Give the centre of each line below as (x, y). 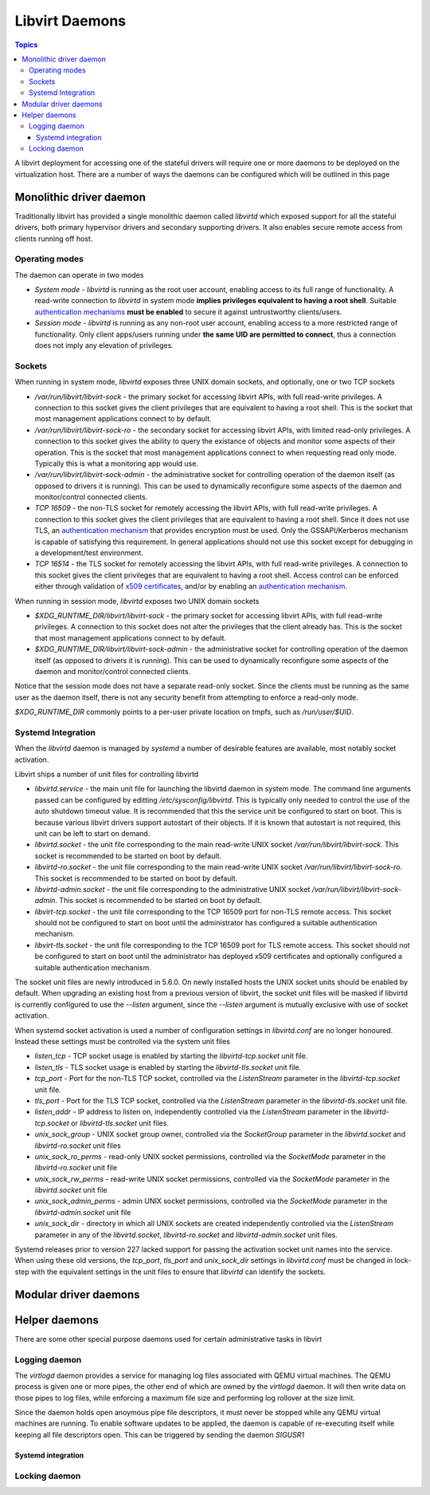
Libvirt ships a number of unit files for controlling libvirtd (107, 775)
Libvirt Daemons (70, 21)
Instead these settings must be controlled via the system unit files (123, 1041)
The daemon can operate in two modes (79, 274)
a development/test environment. (89, 553)
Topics (26, 45)
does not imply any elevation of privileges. (104, 345)
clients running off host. (54, 239)
